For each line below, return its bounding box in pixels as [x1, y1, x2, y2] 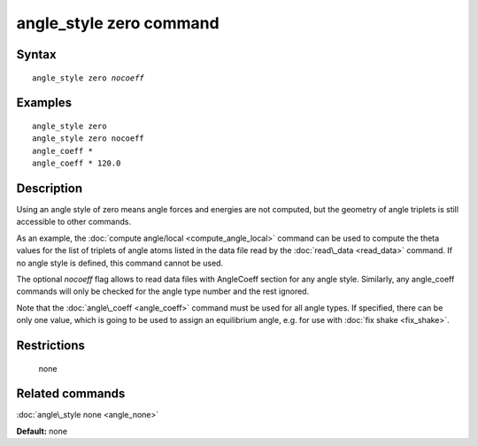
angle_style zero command [16, 13, 220, 33]
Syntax [16, 47, 57, 62]
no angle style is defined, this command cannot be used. [16, 258, 224, 268]
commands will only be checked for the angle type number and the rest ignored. [16, 286, 310, 296]
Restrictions [16, 337, 86, 353]
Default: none [16, 426, 68, 436]
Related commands [16, 386, 126, 402]
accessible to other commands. [16, 217, 132, 227]
